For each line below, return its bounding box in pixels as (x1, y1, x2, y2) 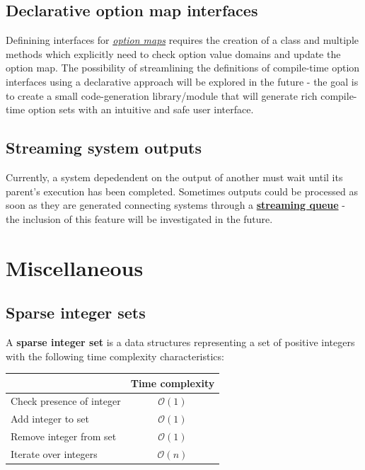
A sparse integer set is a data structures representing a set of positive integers (6, 334, 355, 349)
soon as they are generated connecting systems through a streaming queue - (6, 197, 345, 212)
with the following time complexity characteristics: (6, 348, 224, 363)
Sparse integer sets (6, 302, 146, 323)
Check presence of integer (11, 394, 121, 408)
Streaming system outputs (6, 137, 202, 159)
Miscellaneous (6, 253, 144, 282)
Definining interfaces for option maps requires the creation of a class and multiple (6, 33, 359, 47)
